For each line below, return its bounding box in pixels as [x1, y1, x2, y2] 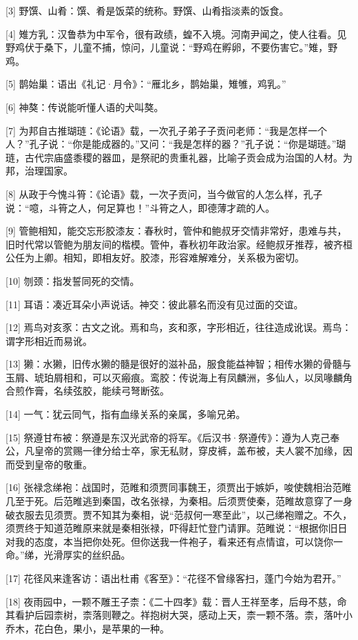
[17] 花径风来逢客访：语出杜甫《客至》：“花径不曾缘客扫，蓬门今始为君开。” [6, 571, 341, 585]
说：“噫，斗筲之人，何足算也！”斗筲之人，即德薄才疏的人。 [6, 200, 275, 214]
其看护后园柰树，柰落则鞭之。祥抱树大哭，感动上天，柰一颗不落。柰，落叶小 [6, 608, 352, 622]
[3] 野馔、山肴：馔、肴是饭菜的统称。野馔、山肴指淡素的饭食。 [6, 3, 289, 17]
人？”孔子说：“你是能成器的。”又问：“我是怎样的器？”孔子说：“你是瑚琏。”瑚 [6, 137, 346, 151]
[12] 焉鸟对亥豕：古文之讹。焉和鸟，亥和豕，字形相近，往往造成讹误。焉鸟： [6, 320, 352, 334]
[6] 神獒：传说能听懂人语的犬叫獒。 [6, 99, 164, 114]
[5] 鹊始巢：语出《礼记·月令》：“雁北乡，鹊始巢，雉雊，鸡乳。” [6, 77, 286, 91]
